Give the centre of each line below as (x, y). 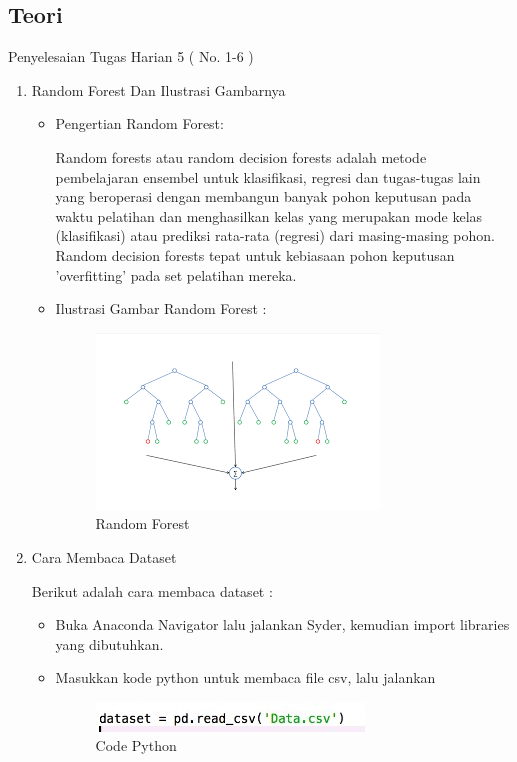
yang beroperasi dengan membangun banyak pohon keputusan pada (263, 196)
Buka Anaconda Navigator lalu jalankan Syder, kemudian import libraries (282, 624)
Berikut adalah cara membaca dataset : (152, 590)
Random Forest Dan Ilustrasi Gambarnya (158, 89)
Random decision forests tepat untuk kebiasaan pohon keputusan (255, 254)
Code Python (136, 745)
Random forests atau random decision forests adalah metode (241, 156)
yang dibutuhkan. (109, 643)
